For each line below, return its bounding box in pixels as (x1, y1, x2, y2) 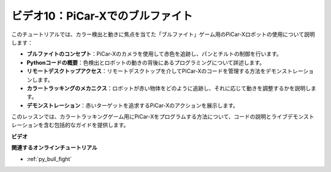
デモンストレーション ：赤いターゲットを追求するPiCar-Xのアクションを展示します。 (26, 102, 238, 109)
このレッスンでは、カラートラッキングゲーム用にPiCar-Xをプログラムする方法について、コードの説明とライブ (11, 113, 288, 121)
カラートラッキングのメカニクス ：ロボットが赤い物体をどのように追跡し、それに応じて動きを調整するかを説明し (26, 84, 311, 92)
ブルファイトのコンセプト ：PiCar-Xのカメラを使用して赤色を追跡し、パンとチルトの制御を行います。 (26, 50, 282, 58)
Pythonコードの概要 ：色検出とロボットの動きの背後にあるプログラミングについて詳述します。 (26, 59, 265, 66)
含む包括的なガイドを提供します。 (43, 121, 129, 129)
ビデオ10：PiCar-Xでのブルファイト (11, 9, 193, 23)
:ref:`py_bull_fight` (26, 155, 72, 162)
